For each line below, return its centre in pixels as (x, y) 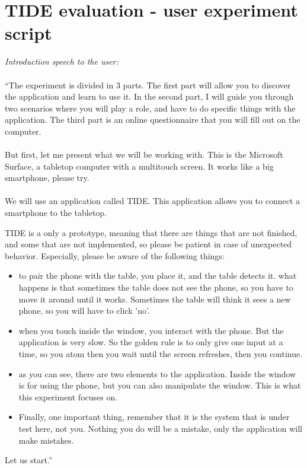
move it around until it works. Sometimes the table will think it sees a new (155, 299)
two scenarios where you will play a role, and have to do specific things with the (150, 108)
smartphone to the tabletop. (56, 213)
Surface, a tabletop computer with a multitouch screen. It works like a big (139, 166)
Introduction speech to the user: (62, 61)
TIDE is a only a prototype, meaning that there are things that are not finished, (151, 232)
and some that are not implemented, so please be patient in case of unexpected (148, 244)
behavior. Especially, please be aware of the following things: (115, 255)
